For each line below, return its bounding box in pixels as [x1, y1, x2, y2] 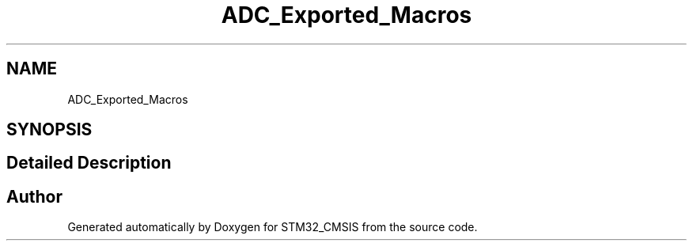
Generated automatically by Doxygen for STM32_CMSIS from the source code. [67, 220, 478, 234]
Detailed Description [6, 153, 172, 173]
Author [6, 186, 62, 207]
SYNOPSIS [6, 120, 93, 140]
